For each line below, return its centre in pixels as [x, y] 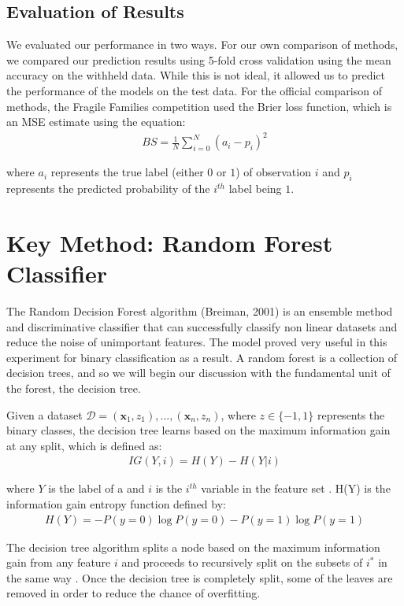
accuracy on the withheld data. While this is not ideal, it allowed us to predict [196, 75]
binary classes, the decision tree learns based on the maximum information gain [198, 430]
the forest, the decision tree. [74, 388]
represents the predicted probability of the [108, 188]
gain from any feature [59, 562]
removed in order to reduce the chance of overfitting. [133, 593]
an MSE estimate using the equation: [96, 122]
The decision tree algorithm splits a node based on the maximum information [193, 547]
